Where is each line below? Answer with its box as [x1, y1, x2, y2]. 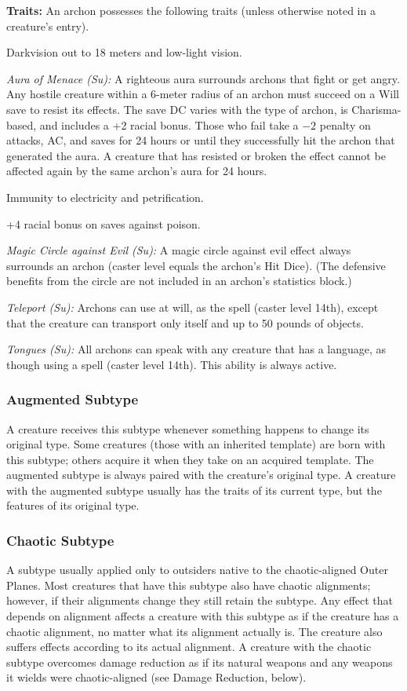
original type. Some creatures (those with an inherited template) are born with [6, 436, 386, 452]
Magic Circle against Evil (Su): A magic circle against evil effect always [6, 242, 351, 258]
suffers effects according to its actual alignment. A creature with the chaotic [6, 638, 372, 655]
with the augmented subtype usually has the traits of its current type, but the [6, 481, 382, 498]
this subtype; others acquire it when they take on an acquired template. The [6, 451, 374, 467]
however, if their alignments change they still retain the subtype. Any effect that [6, 592, 394, 609]
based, [6, 116, 37, 133]
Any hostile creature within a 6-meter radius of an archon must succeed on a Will [6, 86, 399, 102]
